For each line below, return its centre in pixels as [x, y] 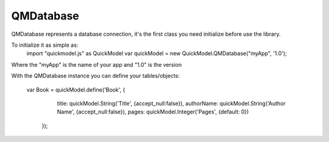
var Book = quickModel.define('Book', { [76, 90]
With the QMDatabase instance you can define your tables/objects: [95, 76]
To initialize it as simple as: [45, 45]
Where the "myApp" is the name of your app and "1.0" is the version [97, 64]
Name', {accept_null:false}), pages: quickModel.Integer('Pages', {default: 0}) [153, 112]
